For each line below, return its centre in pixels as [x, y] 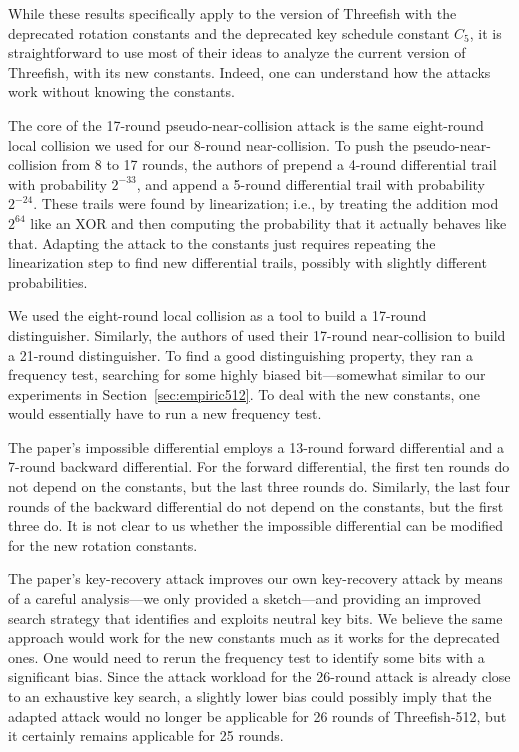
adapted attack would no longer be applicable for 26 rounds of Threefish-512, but [257, 715]
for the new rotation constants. [103, 544]
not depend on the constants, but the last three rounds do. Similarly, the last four [259, 486]
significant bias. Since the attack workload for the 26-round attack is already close [259, 676]
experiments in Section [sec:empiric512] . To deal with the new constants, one [244, 393]
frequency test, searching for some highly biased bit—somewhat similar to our [247, 374]
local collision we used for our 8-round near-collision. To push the [208, 144]
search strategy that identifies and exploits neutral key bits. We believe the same [255, 617]
